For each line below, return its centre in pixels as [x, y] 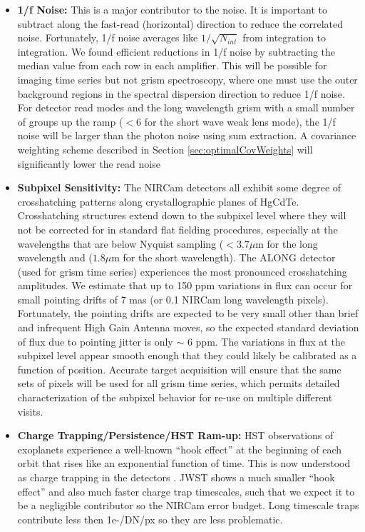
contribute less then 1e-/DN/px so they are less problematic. [150, 519]
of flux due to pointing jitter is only [95, 341]
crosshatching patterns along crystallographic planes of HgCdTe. [158, 201]
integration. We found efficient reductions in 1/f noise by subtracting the [176, 51]
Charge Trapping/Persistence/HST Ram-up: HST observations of [175, 435]
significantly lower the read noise [89, 163]
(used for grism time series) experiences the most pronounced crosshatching [182, 271]
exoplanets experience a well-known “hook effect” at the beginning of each [180, 449]
